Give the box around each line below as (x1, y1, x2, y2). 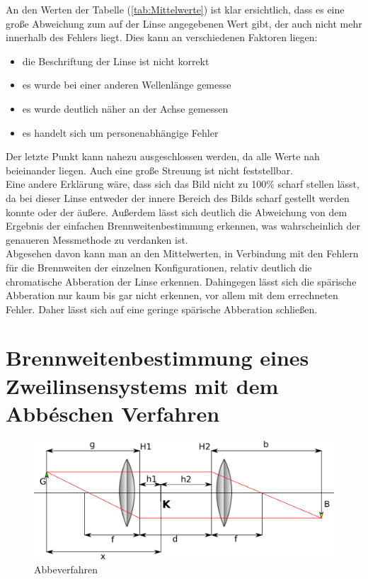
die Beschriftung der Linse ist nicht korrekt (22, 53, 209, 68)
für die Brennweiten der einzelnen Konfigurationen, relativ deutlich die (6, 259, 312, 274)
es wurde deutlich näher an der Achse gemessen (22, 101, 229, 116)
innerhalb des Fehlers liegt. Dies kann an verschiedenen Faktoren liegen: (6, 30, 318, 45)
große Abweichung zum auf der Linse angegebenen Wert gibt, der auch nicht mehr (6, 16, 362, 30)
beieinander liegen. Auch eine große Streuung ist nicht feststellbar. (6, 162, 294, 177)
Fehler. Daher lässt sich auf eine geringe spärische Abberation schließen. (6, 301, 318, 316)
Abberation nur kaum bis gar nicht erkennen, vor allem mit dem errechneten (6, 288, 338, 303)
